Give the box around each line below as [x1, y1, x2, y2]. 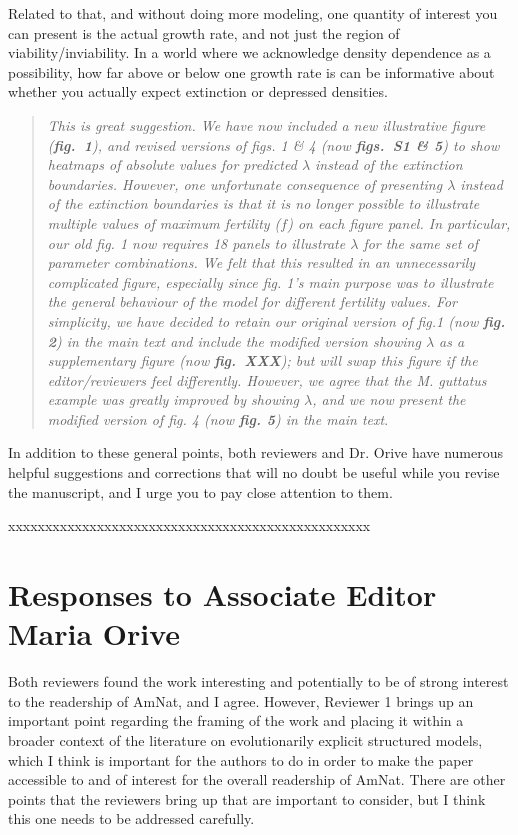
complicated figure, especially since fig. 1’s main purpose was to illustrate [47, 271, 494, 292]
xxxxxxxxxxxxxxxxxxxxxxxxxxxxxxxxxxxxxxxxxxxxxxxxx [8, 515, 371, 536]
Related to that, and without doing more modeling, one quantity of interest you [8, 3, 498, 23]
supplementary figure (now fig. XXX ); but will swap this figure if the [47, 350, 478, 371]
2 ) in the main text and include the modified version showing [47, 330, 421, 351]
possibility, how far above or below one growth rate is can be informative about [8, 61, 495, 82]
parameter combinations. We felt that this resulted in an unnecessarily [47, 252, 476, 273]
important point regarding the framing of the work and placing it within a [8, 710, 464, 731]
